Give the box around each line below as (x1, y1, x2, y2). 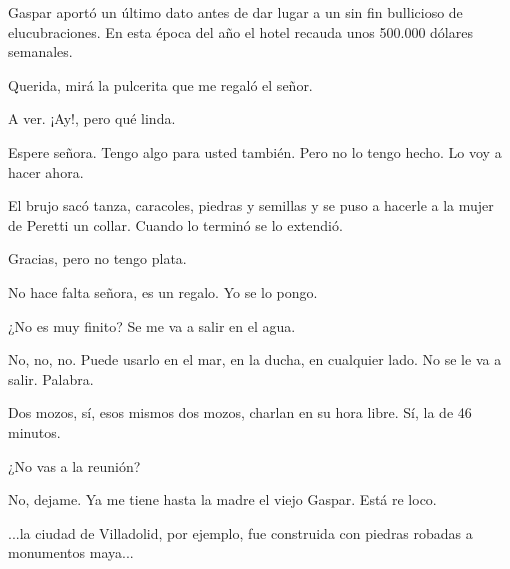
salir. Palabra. (8, 368, 94, 389)
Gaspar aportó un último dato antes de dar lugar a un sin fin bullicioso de (8, 2, 463, 22)
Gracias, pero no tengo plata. (8, 248, 187, 269)
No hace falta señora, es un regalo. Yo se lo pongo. (8, 281, 318, 302)
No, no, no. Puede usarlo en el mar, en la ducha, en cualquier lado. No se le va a (8, 349, 502, 370)
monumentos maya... (8, 542, 134, 563)
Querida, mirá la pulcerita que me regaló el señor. (8, 74, 313, 95)
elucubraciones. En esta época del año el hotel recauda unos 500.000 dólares (8, 21, 473, 42)
